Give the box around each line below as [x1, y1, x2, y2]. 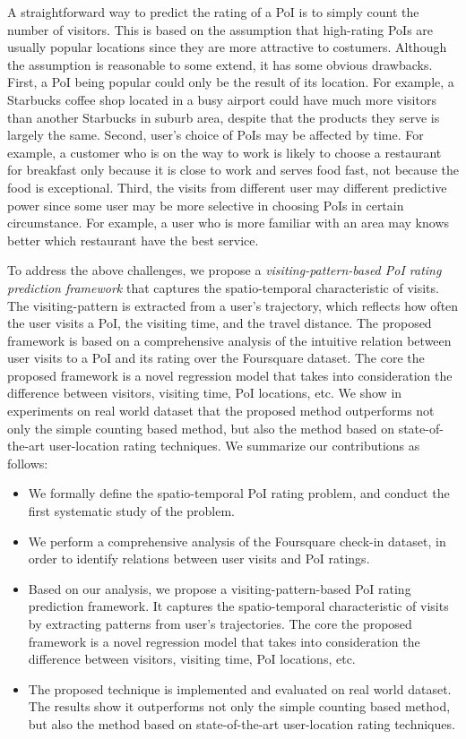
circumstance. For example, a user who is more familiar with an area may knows [7, 213, 450, 232]
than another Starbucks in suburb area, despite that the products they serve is [7, 107, 440, 126]
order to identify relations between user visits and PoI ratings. [28, 549, 370, 568]
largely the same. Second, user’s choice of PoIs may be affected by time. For [7, 125, 424, 144]
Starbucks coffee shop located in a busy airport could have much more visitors [7, 90, 436, 108]
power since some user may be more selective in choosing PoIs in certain [7, 195, 404, 214]
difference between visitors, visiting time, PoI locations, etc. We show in [7, 383, 402, 402]
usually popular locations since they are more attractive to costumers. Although [7, 38, 447, 56]
